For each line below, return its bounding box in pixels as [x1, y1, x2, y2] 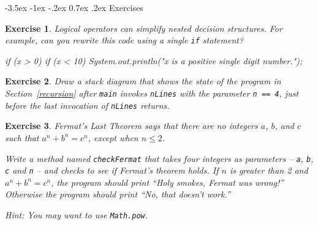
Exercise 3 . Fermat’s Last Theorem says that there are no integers [5, 119, 258, 132]
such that [5, 131, 39, 144]
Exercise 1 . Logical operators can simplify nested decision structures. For [5, 21, 282, 34]
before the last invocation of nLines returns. [5, 98, 170, 111]
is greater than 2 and [229, 164, 308, 177]
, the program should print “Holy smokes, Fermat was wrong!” [51, 175, 284, 188]
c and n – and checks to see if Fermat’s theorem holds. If [5, 164, 219, 177]
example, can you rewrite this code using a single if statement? [5, 34, 244, 46]
